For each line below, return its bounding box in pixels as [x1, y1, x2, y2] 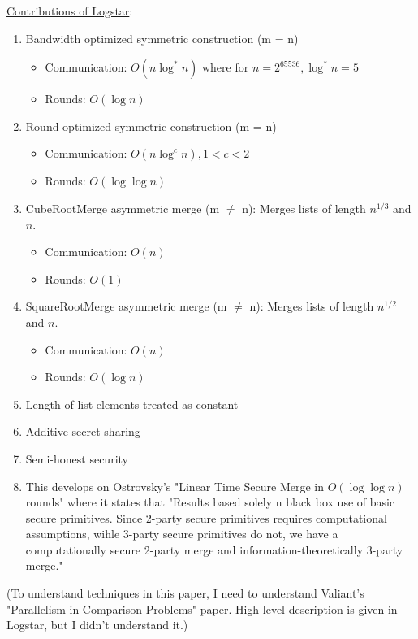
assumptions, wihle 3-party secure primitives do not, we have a [25, 525, 338, 542]
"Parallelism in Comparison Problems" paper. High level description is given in [6, 600, 398, 617]
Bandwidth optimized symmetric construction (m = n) [25, 29, 299, 46]
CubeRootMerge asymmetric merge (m [25, 199, 220, 216]
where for [201, 59, 249, 76]
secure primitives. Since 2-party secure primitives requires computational [25, 509, 387, 526]
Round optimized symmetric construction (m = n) [25, 117, 277, 134]
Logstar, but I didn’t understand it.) [6, 616, 188, 633]
